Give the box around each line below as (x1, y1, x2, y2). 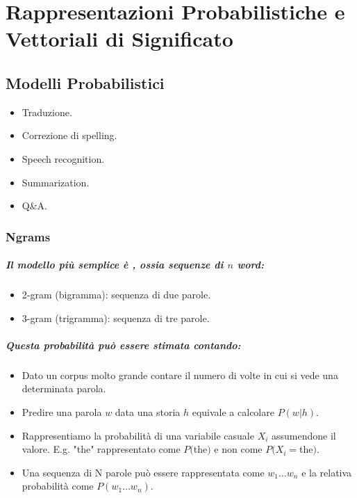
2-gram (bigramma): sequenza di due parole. (22, 287, 211, 302)
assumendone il (272, 428, 336, 442)
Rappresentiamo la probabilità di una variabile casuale (22, 428, 254, 442)
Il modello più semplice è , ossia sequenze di (6, 257, 224, 272)
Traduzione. (22, 104, 72, 119)
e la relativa (301, 465, 352, 479)
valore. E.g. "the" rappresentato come (22, 442, 181, 456)
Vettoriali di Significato (6, 24, 233, 53)
